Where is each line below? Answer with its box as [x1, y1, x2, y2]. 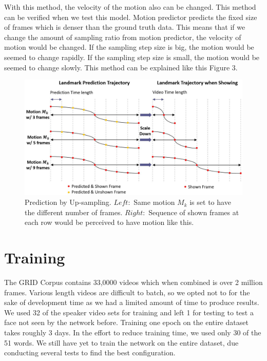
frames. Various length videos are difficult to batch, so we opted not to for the [4, 287, 250, 297]
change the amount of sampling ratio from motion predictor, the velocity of [4, 31, 241, 42]
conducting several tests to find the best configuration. [4, 347, 176, 358]
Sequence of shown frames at [148, 206, 239, 217]
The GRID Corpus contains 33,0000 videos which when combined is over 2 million [4, 277, 263, 288]
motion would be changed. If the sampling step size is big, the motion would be [4, 42, 254, 52]
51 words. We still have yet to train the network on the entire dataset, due [4, 337, 239, 348]
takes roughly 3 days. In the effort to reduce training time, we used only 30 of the [4, 327, 261, 338]
